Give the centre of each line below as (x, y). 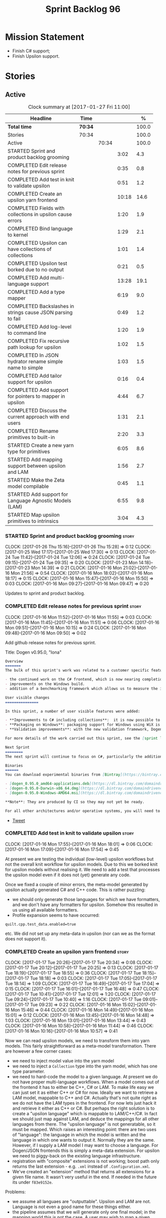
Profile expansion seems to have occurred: (56, 915)
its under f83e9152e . (32, 1182)
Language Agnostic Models (40, 500)
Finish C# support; (31, 51)
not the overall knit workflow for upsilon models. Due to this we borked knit (82, 864)
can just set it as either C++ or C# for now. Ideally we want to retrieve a (85, 1093)
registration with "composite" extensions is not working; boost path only (86, 1161)
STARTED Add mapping (35, 459)
